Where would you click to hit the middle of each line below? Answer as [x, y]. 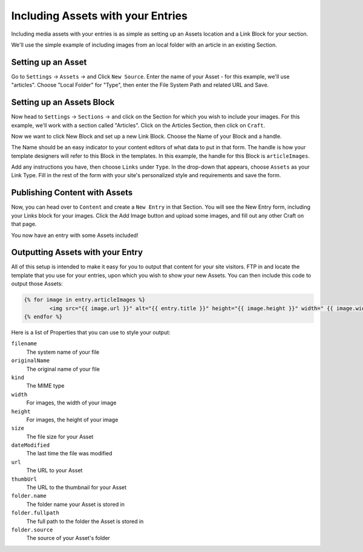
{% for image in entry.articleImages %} [84, 300]
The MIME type [45, 386]
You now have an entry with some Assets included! [75, 235]
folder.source [32, 530]
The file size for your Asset [60, 437]
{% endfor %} [43, 317]
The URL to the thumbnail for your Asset [77, 487]
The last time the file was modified [69, 453]
